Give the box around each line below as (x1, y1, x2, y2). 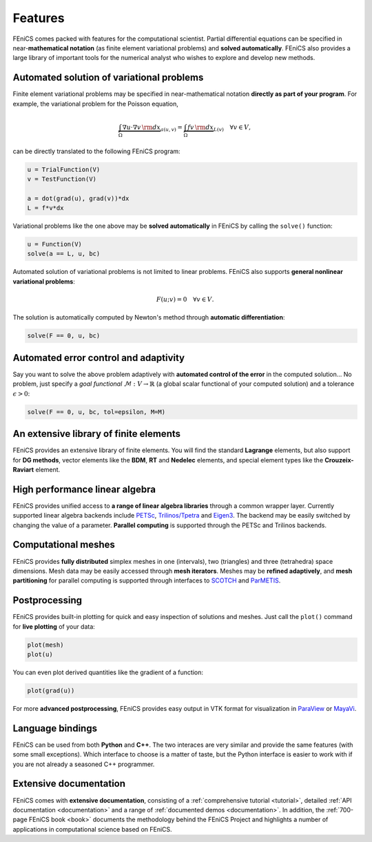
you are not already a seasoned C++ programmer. (12, 760, 155, 768)
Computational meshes (12, 539, 115, 551)
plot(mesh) (27, 640, 64, 649)
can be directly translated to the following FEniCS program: (12, 147, 180, 155)
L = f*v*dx (27, 204, 64, 212)
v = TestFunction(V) (27, 175, 96, 183)
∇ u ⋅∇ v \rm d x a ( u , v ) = (122, 123, 183, 133)
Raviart (12, 465, 34, 473)
